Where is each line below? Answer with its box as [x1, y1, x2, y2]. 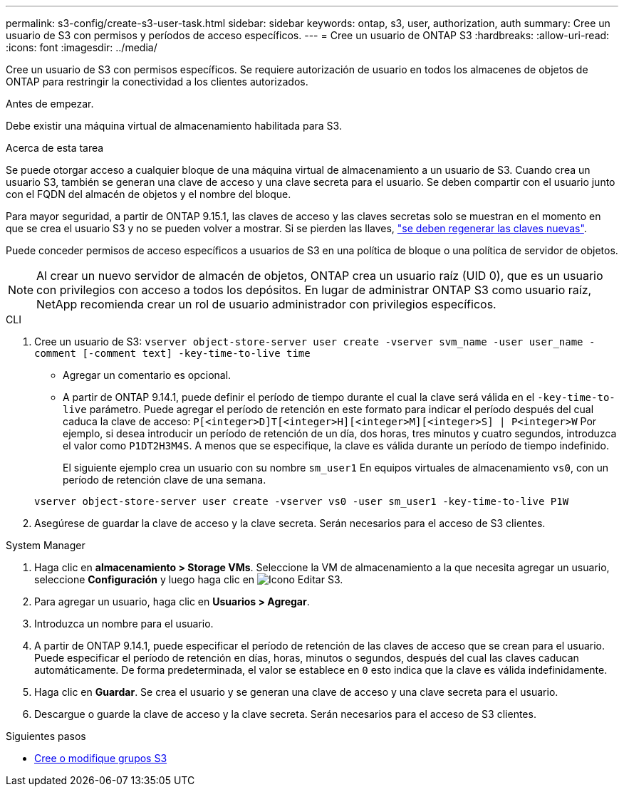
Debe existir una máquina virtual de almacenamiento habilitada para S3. [6, 120, 342, 132]
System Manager [6, 539, 85, 551]
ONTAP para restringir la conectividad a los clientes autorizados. [6, 75, 308, 88]
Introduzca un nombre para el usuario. [34, 618, 214, 630]
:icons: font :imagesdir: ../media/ [6, 41, 157, 53]
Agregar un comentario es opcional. [63, 369, 232, 381]
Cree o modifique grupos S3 [34, 752, 167, 764]
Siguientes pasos [6, 730, 86, 742]
